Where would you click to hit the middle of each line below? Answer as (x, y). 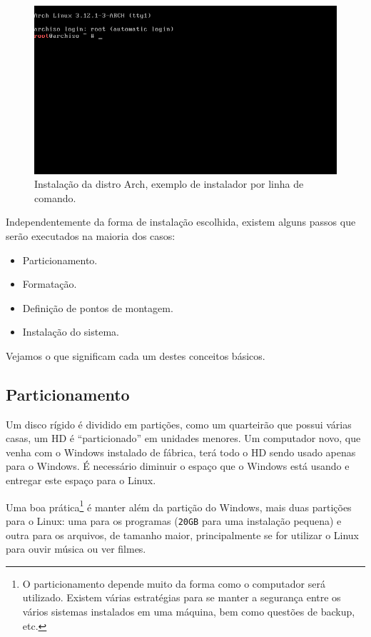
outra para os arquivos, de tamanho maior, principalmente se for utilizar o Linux (183, 535)
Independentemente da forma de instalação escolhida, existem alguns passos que (181, 222)
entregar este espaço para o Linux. (81, 480)
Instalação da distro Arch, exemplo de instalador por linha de (169, 184)
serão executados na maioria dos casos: (91, 235)
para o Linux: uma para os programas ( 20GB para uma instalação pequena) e (174, 520)
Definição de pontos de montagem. (98, 307)
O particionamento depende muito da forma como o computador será (174, 583)
